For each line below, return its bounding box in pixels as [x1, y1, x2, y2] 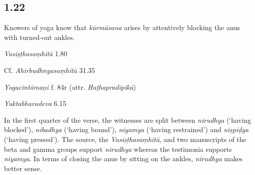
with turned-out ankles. [4, 32, 75, 42]
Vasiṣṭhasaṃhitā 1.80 [4, 48, 68, 59]
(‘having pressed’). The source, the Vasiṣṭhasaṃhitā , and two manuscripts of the [4, 134, 247, 144]
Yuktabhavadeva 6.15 [4, 98, 67, 108]
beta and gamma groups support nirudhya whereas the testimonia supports [4, 143, 232, 154]
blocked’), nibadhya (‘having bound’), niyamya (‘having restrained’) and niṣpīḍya [4, 124, 249, 135]
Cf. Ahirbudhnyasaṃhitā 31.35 [4, 65, 95, 75]
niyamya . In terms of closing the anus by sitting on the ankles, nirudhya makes [4, 153, 243, 164]
